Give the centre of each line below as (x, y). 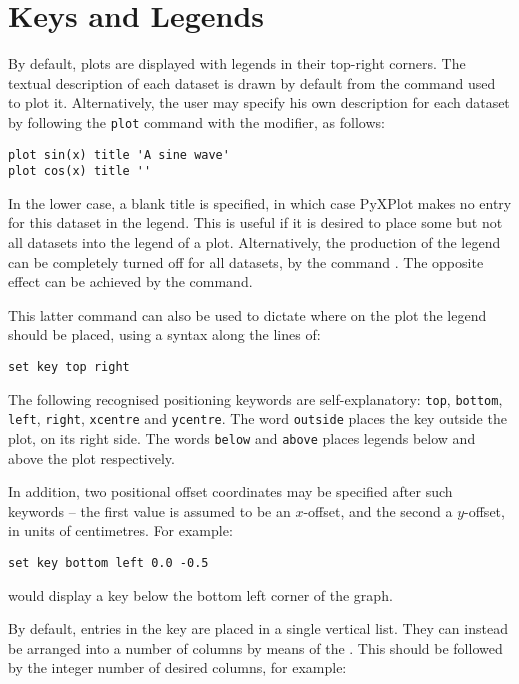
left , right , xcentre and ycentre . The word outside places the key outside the (257, 418)
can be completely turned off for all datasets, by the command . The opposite (246, 261)
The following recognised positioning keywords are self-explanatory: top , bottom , (255, 398)
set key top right (69, 367)
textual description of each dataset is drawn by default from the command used (252, 82)
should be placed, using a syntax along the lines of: (164, 334)
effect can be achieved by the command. (130, 281)
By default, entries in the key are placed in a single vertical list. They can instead (258, 628)
